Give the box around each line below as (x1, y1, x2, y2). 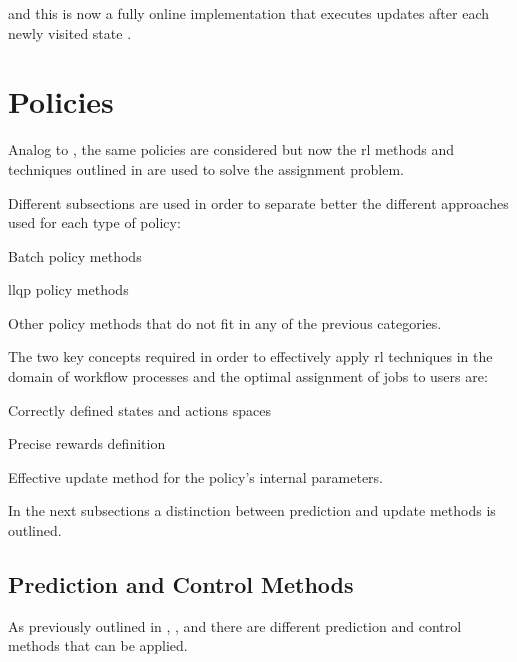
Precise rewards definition (8, 433, 166, 454)
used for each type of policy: (8, 212, 181, 233)
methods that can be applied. (8, 635, 188, 656)
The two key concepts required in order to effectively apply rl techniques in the (8, 346, 493, 367)
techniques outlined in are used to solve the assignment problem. (8, 158, 404, 179)
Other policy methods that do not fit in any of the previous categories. (8, 312, 442, 333)
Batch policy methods (8, 245, 142, 266)
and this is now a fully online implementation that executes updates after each (8, 3, 490, 23)
